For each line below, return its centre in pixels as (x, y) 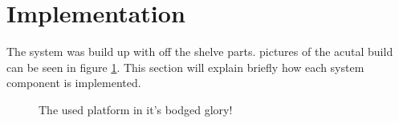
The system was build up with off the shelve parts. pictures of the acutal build (200, 52)
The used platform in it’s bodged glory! (136, 109)
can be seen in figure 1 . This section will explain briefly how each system (185, 67)
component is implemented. (74, 83)
